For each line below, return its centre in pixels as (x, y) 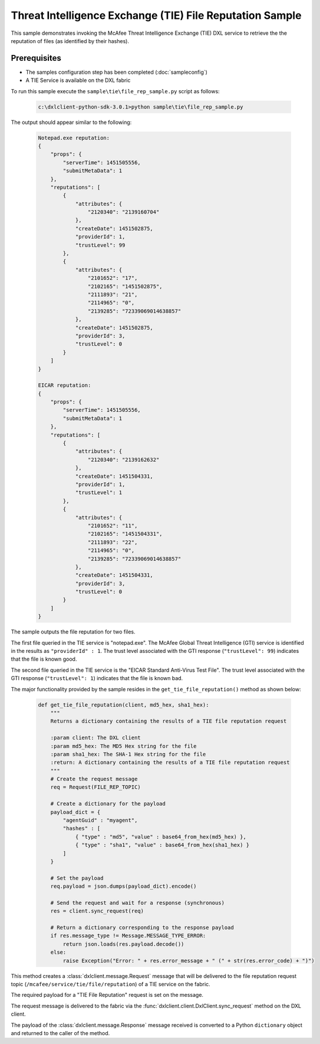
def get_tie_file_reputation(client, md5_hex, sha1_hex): (123, 705)
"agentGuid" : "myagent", (100, 820)
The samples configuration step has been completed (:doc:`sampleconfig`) (116, 72)
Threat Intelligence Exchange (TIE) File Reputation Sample (156, 15)
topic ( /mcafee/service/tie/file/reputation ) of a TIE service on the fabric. (110, 984)
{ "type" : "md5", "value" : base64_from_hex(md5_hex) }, (161, 837)
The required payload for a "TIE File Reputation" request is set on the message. (107, 995)
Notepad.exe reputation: (74, 138)
